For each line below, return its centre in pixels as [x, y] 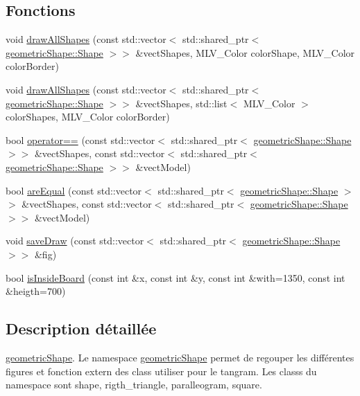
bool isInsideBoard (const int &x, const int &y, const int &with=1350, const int [175, 277]
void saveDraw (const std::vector [75, 241]
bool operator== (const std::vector [80, 139]
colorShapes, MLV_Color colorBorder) [88, 117]
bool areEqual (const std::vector [74, 190]
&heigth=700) [36, 291]
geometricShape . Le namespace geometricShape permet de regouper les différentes [180, 357]
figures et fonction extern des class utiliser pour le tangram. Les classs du [161, 371]
